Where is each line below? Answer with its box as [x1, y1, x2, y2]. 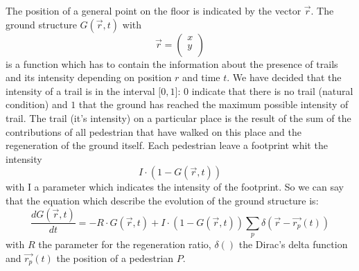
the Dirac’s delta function [238, 237, 348, 252]
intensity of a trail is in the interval [6, 83, 155, 98]
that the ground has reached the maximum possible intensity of [78, 97, 349, 112]
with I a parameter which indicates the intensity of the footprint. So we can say [6, 180, 344, 194]
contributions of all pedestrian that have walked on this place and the [6, 124, 301, 139]
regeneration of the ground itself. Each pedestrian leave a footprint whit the [6, 138, 328, 152]
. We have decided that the [227, 70, 342, 85]
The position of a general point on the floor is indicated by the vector [6, 3, 301, 17]
